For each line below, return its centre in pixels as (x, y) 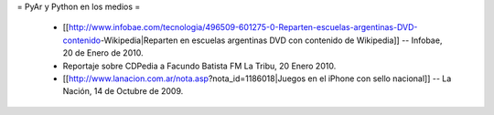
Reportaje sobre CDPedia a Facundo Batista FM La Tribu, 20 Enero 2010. (199, 66)
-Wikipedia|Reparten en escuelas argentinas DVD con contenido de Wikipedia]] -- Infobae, (271, 40)
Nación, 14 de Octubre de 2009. (123, 91)
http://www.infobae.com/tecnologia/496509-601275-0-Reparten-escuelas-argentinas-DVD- (243, 27)
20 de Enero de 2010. (103, 53)
